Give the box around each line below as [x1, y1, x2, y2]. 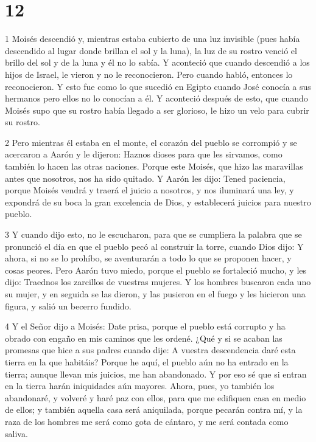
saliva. [5, 427, 28, 440]
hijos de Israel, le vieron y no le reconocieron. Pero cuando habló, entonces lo [5, 67, 293, 80]
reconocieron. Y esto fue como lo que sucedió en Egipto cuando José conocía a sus [5, 80, 311, 92]
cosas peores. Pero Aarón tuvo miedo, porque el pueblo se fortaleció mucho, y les [5, 263, 307, 276]
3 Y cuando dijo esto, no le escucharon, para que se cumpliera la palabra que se [5, 228, 302, 241]
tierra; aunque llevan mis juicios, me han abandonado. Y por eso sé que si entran [5, 367, 307, 380]
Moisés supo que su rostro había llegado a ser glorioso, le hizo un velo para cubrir [5, 103, 309, 116]
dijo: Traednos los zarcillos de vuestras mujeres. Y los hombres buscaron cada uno [5, 275, 311, 288]
